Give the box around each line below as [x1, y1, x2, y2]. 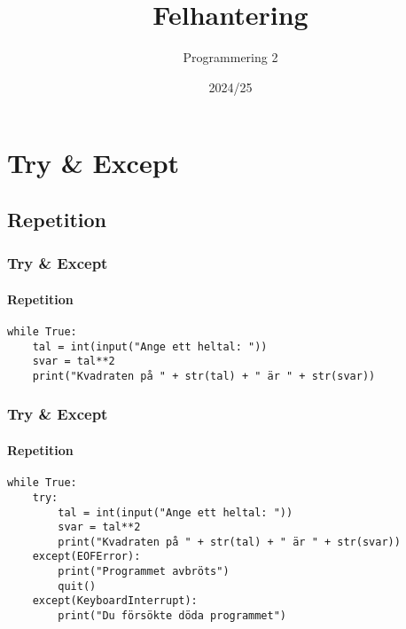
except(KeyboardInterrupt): [32, 594, 198, 608]
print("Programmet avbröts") [58, 565, 230, 578]
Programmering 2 [183, 48, 278, 67]
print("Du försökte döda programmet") [58, 609, 286, 623]
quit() [58, 579, 97, 593]
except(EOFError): [32, 550, 141, 563]
